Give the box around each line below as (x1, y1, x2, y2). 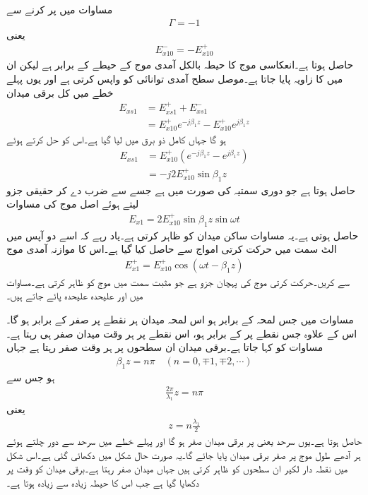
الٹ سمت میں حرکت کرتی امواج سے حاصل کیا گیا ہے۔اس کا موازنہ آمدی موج (6, 241, 337, 256)
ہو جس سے (6, 369, 55, 384)
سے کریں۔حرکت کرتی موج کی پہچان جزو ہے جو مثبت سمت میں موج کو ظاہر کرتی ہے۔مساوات (6, 274, 350, 289)
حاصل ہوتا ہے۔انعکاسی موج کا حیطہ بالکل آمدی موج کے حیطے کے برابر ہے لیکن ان (6, 57, 354, 72)
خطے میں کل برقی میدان (6, 85, 114, 100)
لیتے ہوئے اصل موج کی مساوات (6, 196, 139, 211)
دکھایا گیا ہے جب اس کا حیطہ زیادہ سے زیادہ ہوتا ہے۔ (6, 475, 200, 489)
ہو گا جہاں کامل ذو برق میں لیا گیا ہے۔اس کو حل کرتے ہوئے (6, 132, 226, 147)
